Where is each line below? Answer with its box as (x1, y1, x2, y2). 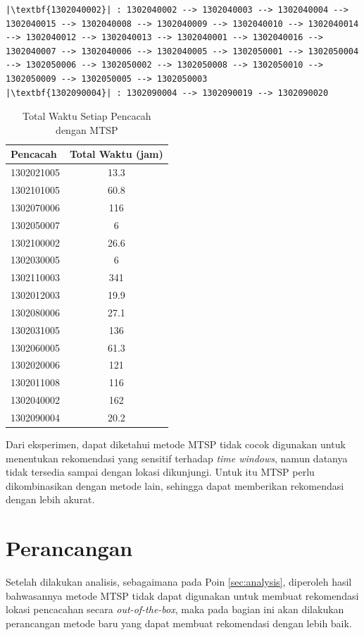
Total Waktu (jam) (70, 147, 163, 161)
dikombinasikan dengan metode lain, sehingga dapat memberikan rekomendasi (6, 478, 344, 493)
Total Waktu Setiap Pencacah (23, 109, 151, 123)
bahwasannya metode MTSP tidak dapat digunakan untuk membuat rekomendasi (6, 588, 359, 603)
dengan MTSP (56, 122, 118, 137)
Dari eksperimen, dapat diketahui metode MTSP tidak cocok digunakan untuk (6, 437, 346, 452)
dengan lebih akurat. (6, 492, 95, 507)
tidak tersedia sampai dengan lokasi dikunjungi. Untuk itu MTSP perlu (6, 464, 315, 479)
